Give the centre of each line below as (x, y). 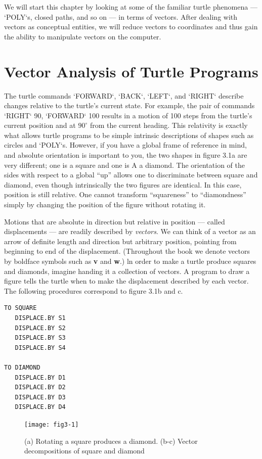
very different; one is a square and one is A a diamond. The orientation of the (124, 165)
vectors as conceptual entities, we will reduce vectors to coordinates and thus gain (131, 27)
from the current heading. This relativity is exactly (169, 125)
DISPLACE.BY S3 (40, 338)
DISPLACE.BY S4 (40, 348)
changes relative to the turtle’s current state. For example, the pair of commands (129, 105)
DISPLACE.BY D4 (40, 407)
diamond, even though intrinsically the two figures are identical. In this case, (123, 184)
